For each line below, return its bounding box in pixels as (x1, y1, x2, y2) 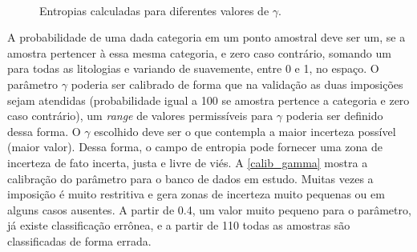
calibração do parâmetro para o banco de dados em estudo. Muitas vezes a (7, 170, 374, 186)
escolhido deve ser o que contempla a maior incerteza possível (94, 122, 396, 139)
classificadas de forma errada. (7, 232, 152, 249)
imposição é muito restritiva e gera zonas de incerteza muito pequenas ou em (7, 186, 385, 202)
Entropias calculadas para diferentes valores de (39, 2, 269, 18)
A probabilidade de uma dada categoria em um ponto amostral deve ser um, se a (7, 29, 406, 46)
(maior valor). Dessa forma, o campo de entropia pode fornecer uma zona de (7, 138, 383, 155)
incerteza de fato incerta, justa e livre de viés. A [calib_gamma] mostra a (7, 154, 368, 170)
